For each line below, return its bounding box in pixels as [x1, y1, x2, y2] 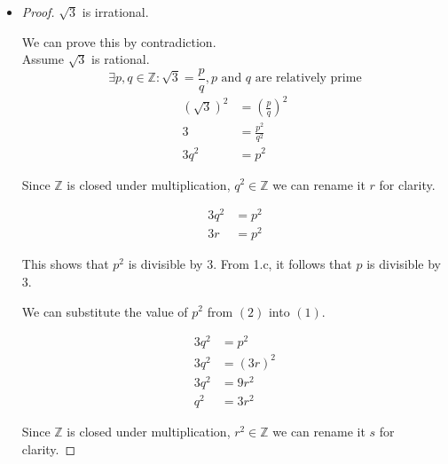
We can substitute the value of [21, 302, 188, 320]
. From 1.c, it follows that [213, 255, 352, 273]
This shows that [21, 255, 109, 273]
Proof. [21, 3, 55, 20]
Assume [21, 50, 64, 68]
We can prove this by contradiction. [21, 32, 216, 51]
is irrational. [82, 3, 149, 20]
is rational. [91, 50, 150, 68]
